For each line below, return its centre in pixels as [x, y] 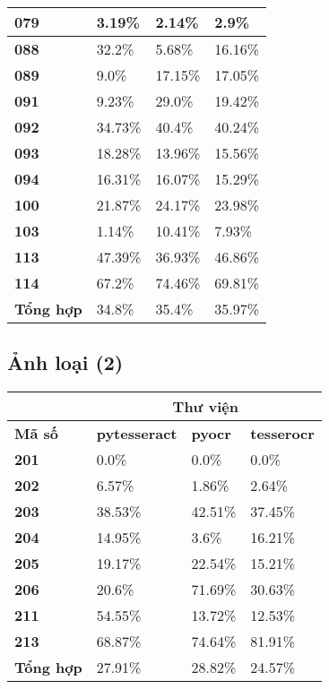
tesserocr [282, 434]
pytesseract [137, 434]
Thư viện [205, 407]
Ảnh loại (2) [65, 362]
